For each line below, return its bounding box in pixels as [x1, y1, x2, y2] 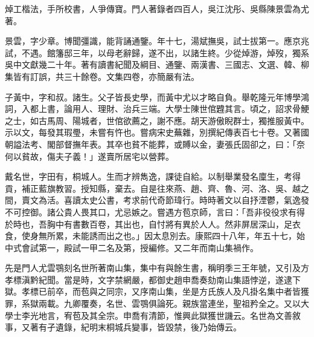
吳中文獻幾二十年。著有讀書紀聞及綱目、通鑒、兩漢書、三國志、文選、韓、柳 [5, 58, 309, 71]
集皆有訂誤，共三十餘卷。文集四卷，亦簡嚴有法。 [5, 70, 199, 82]
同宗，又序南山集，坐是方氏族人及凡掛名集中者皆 [106, 285, 301, 298]
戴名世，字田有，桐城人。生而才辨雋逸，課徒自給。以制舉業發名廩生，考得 [5, 170, 301, 183]
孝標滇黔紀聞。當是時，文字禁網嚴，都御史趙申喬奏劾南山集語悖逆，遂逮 [5, 273, 292, 286]
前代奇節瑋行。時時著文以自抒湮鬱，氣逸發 [139, 194, 309, 206]
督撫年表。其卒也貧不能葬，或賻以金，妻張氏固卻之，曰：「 [63, 137, 296, 150]
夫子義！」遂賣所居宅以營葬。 [55, 149, 174, 162]
